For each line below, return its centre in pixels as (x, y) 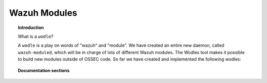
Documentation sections (44, 70)
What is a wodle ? (36, 36)
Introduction (31, 28)
